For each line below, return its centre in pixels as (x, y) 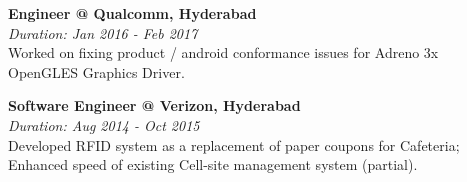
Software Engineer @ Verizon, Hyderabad (154, 105)
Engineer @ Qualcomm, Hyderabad (132, 13)
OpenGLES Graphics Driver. (96, 71)
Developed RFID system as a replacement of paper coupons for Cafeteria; (234, 144)
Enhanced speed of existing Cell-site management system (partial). (213, 164)
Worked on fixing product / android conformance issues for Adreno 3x (223, 52)
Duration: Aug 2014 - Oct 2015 (104, 124)
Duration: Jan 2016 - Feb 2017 (103, 32)
